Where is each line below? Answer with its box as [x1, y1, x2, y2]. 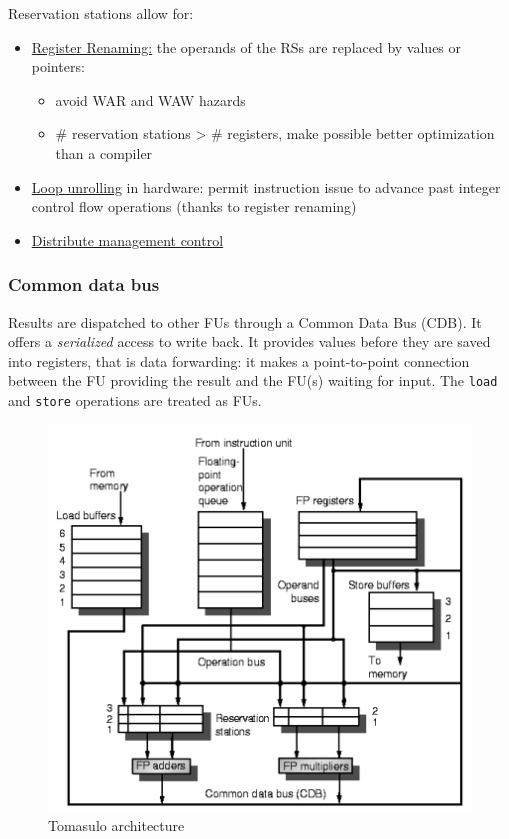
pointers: [31, 56, 85, 77]
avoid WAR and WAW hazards [55, 89, 246, 110]
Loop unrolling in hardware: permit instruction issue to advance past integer [31, 176, 501, 197]
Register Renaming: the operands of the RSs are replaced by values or [31, 36, 462, 57]
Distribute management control [31, 229, 224, 250]
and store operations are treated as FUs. [8, 390, 262, 410]
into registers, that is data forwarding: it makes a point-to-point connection [8, 350, 470, 371]
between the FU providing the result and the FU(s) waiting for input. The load [8, 370, 498, 391]
